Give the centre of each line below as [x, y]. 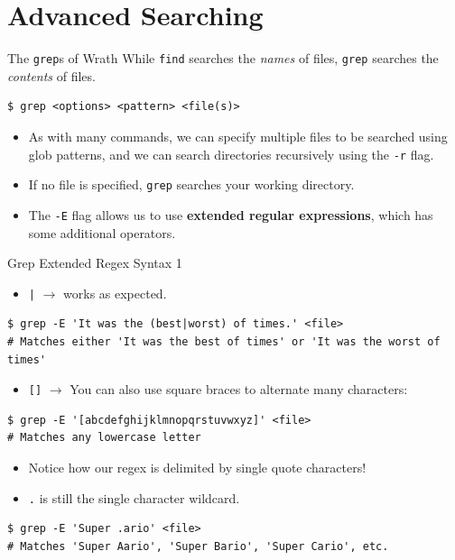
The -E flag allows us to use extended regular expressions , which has [231, 214]
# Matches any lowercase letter [104, 438]
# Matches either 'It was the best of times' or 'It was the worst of [224, 341]
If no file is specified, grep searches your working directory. [191, 184]
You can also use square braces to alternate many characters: [239, 389]
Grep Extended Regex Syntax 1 [95, 263]
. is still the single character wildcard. [134, 497]
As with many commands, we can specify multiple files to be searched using [238, 136]
